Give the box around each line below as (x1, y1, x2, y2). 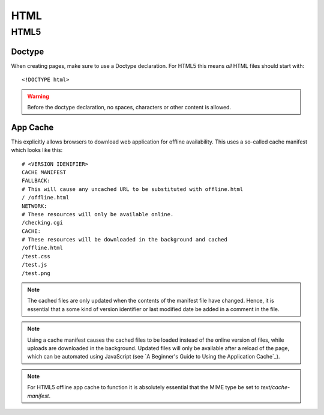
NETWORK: (22, 202, 47, 210)
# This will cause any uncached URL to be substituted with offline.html (22, 186, 244, 192)
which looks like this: (11, 147, 63, 154)
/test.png (22, 270, 50, 276)
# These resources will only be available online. (22, 211, 174, 217)
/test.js (22, 261, 47, 268)
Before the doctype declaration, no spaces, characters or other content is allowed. (27, 103, 231, 111)
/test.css (22, 253, 50, 259)
